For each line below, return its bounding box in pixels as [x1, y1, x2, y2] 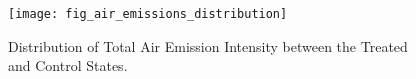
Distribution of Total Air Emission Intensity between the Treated [8, 35, 408, 56]
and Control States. [8, 55, 128, 76]
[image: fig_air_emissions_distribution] [8, 7, 288, 21]
